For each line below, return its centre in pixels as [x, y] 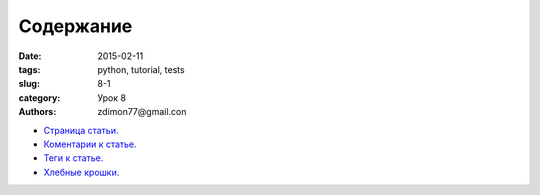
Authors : [37, 112]
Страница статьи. [81, 130]
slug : [29, 84]
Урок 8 [112, 97]
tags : [29, 69]
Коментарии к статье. [90, 144]
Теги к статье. [73, 158]
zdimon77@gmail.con [142, 112]
